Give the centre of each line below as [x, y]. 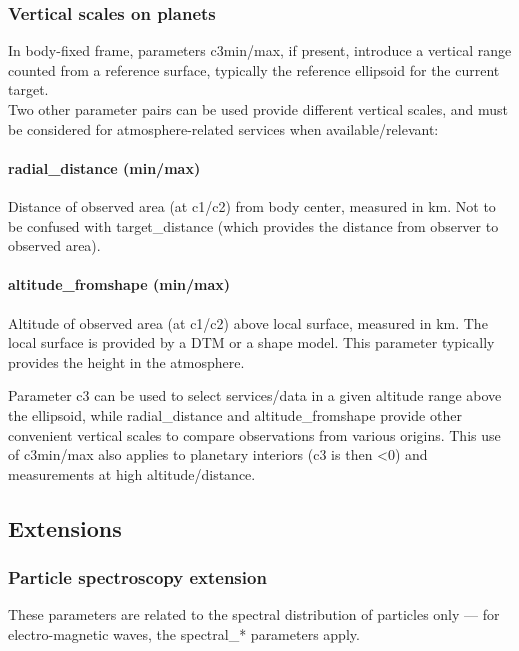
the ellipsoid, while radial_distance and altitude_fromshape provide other [235, 414]
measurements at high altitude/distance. [132, 473]
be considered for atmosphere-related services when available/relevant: [223, 128]
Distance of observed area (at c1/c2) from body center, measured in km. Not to [252, 205]
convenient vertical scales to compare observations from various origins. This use [254, 434]
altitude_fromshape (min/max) [119, 284]
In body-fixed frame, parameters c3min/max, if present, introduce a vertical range [260, 50]
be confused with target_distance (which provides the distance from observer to [253, 225]
